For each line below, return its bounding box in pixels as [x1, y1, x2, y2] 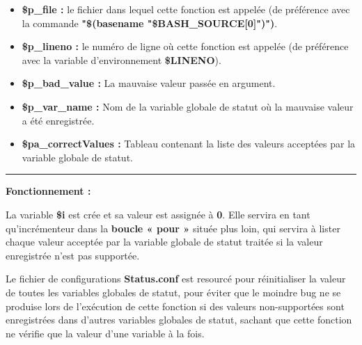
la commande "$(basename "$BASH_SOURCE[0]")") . [22, 15, 278, 30]
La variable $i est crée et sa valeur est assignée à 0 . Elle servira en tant [6, 207, 310, 221]
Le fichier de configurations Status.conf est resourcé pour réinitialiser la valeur [6, 271, 346, 286]
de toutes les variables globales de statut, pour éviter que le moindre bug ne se [6, 284, 341, 299]
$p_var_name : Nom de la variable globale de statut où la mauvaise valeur [22, 99, 354, 113]
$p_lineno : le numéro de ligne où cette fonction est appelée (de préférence [22, 39, 349, 54]
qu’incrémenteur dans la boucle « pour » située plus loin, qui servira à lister [6, 220, 340, 235]
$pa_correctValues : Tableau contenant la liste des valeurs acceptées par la [22, 136, 356, 151]
